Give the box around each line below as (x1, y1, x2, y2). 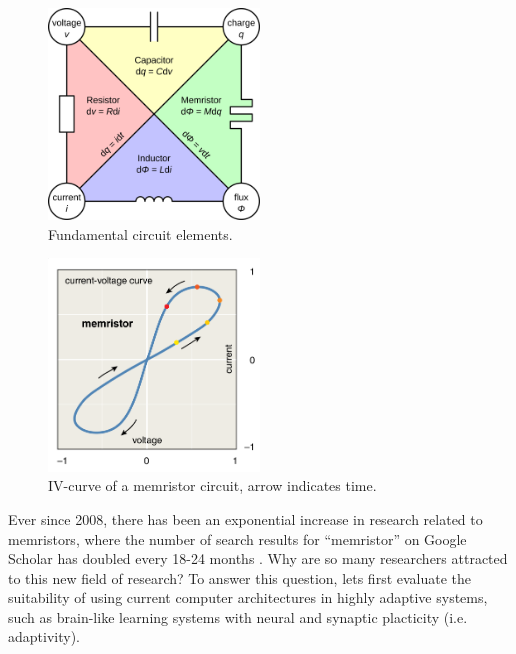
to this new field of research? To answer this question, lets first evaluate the (8, 567, 472, 588)
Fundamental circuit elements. (48, 223, 233, 244)
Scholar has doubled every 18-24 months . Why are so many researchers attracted (8, 548, 508, 569)
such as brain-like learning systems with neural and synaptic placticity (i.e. (8, 606, 468, 627)
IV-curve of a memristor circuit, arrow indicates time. (48, 475, 377, 496)
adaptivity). (8, 626, 80, 647)
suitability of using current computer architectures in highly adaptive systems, (8, 587, 488, 608)
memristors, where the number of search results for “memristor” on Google (8, 528, 467, 549)
